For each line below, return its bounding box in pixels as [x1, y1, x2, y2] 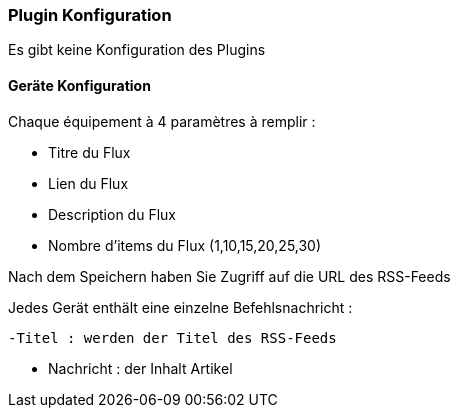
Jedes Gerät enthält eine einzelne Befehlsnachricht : [8, 298, 353, 316]
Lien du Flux [48, 174, 129, 192]
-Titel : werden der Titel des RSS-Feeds [8, 329, 337, 346]
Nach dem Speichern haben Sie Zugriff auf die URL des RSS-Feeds [8, 267, 451, 285]
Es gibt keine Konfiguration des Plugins [8, 41, 266, 59]
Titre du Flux [48, 143, 131, 161]
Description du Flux [48, 205, 176, 223]
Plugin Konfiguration [8, 5, 172, 25]
